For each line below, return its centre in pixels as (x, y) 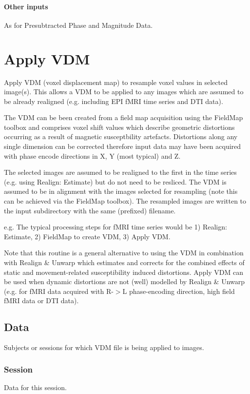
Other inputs (26, 6)
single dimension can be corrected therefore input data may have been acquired (123, 146)
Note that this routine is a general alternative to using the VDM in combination (124, 253)
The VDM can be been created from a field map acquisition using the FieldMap (124, 117)
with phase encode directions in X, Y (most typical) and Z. (92, 156)
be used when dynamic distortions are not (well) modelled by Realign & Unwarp (125, 281)
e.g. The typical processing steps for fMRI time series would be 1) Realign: (115, 227)
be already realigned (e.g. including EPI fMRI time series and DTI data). (114, 101)
